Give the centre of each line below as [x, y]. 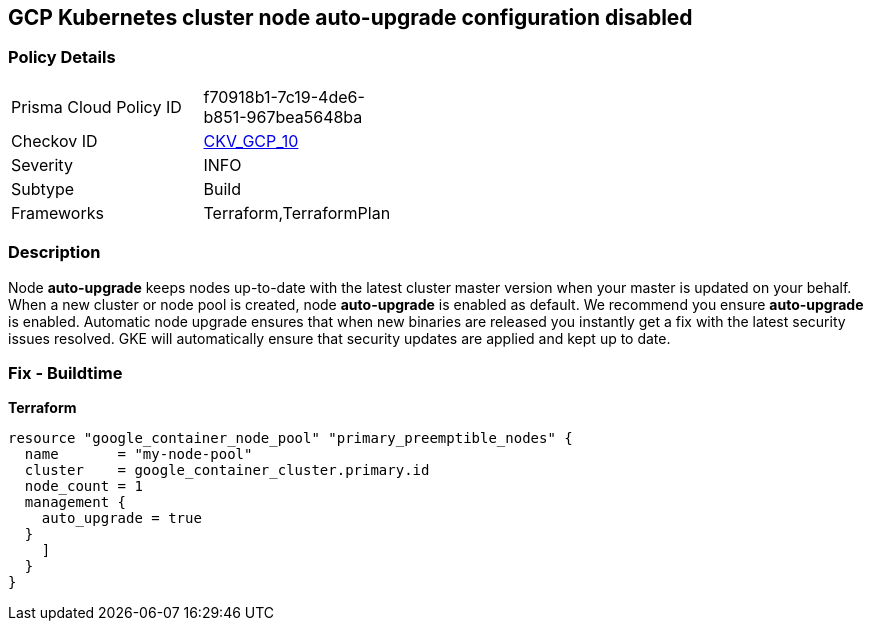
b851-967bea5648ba [283, 116]
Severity [42, 164]
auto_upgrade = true [121, 518]
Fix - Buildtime [65, 372]
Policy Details [62, 57]
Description [54, 252]
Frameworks [57, 212]
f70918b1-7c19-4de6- [284, 96]
